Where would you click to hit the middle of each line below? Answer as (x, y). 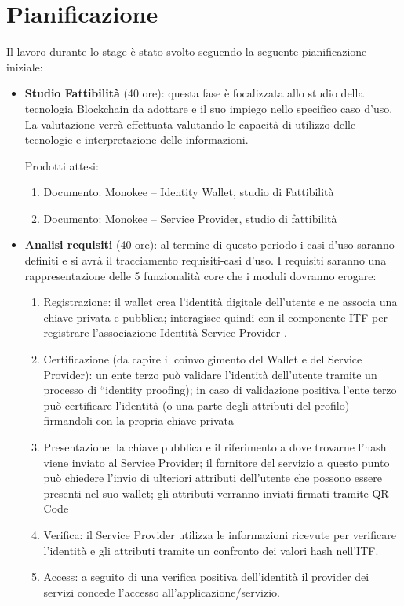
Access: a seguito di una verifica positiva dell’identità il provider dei (206, 577)
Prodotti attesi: (62, 165)
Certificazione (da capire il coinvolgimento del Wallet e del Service (203, 359)
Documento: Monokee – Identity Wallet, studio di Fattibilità (189, 192)
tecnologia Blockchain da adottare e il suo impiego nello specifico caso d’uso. (209, 108)
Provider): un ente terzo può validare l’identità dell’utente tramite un (210, 374)
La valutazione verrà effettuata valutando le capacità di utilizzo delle (190, 124)
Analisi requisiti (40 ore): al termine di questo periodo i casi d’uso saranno (209, 245)
